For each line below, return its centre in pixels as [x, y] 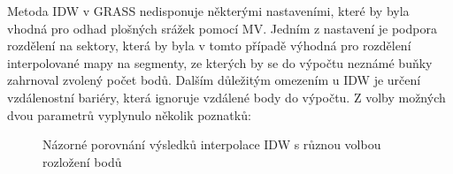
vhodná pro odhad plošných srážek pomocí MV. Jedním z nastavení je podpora [222, 28]
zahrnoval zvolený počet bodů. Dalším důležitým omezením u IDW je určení [214, 80]
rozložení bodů [82, 161]
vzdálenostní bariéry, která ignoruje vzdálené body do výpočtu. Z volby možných [226, 97]
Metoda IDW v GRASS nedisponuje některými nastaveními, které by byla [208, 11]
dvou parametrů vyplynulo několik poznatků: [129, 114]
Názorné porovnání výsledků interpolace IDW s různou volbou [212, 144]
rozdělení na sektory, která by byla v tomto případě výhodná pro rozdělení [209, 45]
